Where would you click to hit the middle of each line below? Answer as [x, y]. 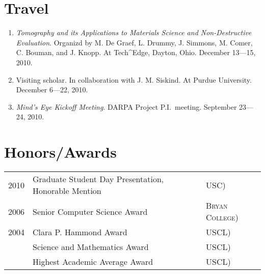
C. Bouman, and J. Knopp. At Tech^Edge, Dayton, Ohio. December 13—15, [136, 52]
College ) [222, 217]
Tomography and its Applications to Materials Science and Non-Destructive [134, 32]
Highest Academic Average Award [93, 261]
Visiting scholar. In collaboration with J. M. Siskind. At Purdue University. [134, 79]
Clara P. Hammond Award [80, 232]
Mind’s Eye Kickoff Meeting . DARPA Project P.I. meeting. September [126, 106]
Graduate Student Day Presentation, [98, 179]
